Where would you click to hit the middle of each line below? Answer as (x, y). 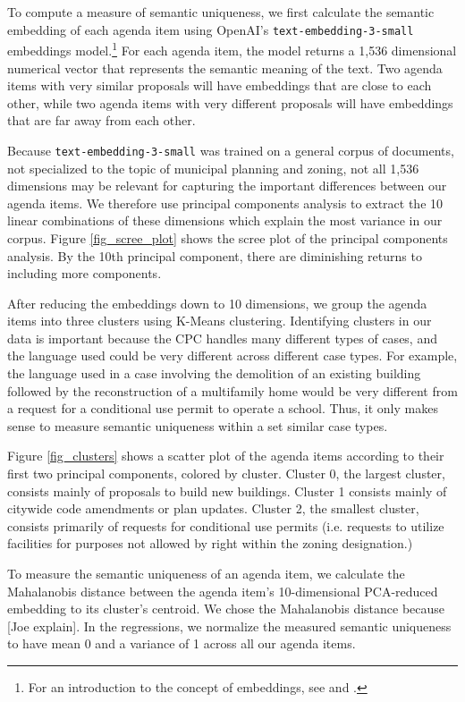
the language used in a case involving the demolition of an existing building (214, 373)
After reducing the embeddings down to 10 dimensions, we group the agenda (217, 303)
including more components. (85, 273)
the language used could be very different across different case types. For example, (232, 355)
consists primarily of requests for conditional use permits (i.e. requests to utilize (226, 525)
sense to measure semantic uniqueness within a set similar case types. (198, 425)
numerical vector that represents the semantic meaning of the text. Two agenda (225, 68)
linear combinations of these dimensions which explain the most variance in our (225, 220)
